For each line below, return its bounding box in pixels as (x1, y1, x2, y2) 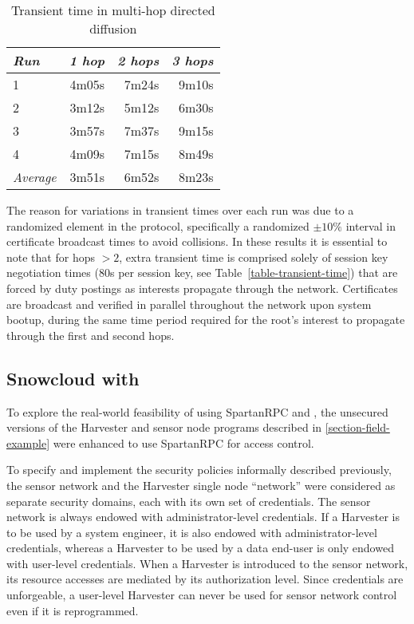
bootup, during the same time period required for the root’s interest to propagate (6, 311, 405, 328)
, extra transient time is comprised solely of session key (119, 248, 388, 265)
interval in (345, 217, 396, 234)
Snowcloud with (6, 365, 140, 390)
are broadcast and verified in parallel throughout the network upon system (6, 295, 372, 312)
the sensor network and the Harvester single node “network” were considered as (6, 476, 396, 493)
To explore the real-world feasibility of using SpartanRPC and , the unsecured (6, 403, 388, 420)
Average (13, 168, 57, 186)
